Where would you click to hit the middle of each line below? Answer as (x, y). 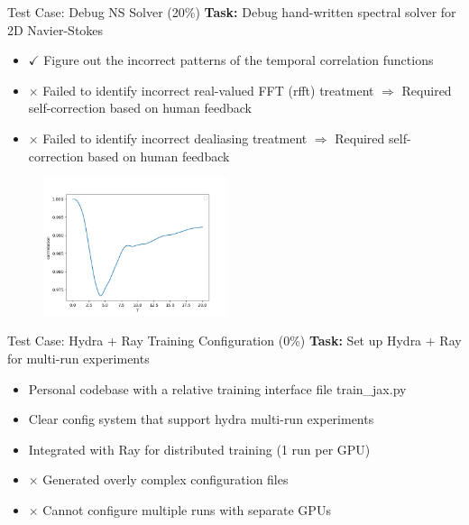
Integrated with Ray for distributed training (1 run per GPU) (199, 449)
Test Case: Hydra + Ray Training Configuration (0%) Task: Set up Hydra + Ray (234, 341)
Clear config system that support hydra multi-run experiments (201, 419)
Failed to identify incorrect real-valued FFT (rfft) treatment (208, 90)
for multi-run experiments (78, 358)
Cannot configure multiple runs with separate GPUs (187, 509)
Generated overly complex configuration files (166, 479)
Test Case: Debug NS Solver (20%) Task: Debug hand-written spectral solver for (232, 12)
